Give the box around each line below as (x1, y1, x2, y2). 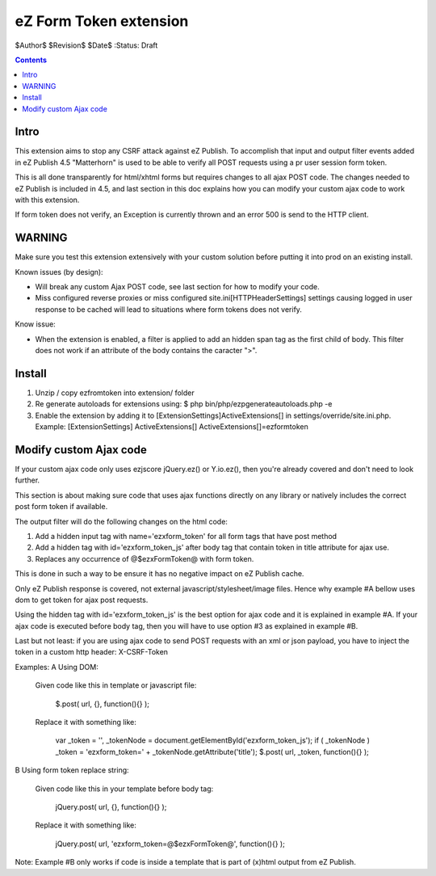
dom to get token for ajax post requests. (15, 595, 149, 604)
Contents (15, 55, 48, 65)
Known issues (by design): (15, 267, 104, 276)
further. (15, 475, 40, 485)
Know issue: (15, 319, 56, 329)
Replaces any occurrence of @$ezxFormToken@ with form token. (35, 554, 254, 563)
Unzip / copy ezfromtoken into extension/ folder (35, 388, 195, 398)
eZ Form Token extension (15, 12, 189, 30)
